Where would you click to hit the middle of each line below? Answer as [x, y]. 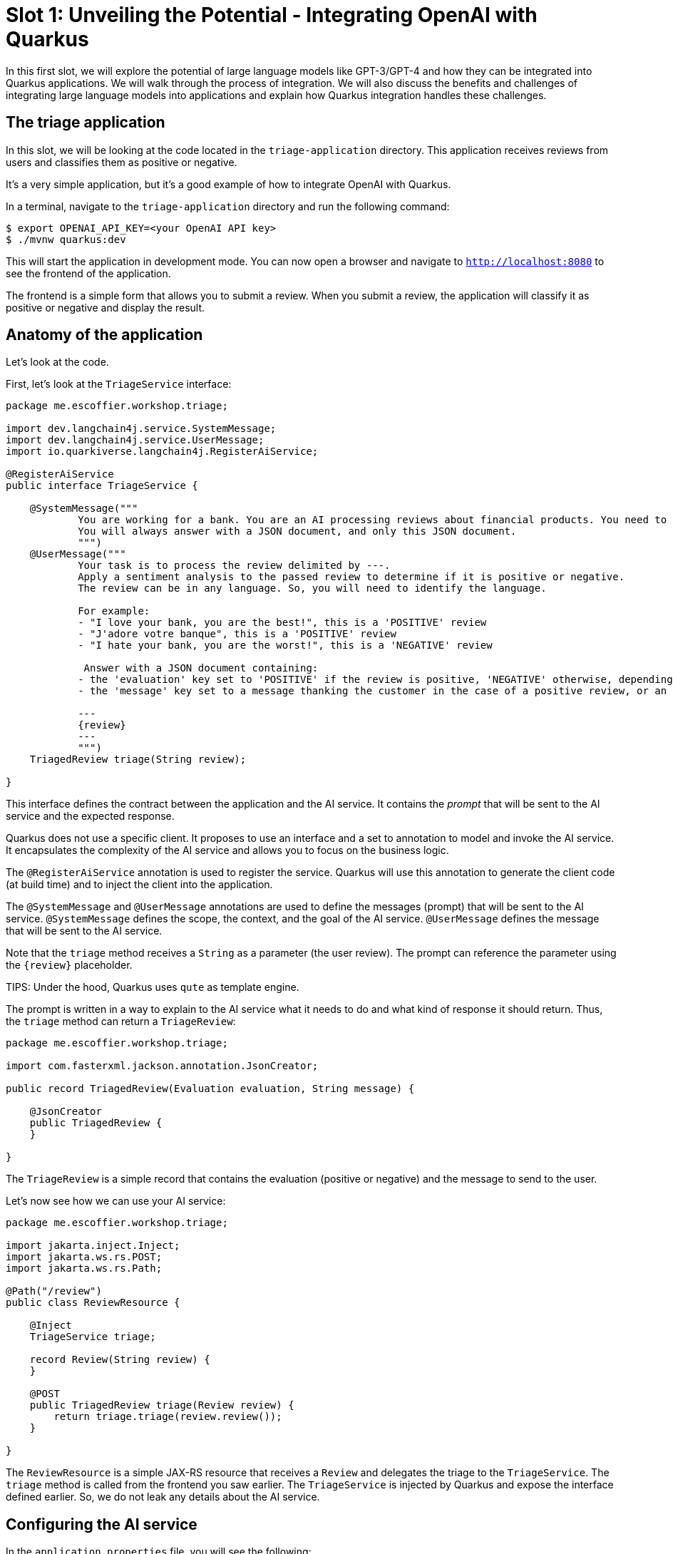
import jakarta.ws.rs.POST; [84, 1257]
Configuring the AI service [102, 1524]
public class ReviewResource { [93, 1303]
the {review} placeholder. [69, 965]
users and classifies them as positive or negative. [122, 162]
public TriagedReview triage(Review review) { [162, 1405]
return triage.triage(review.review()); [168, 1417]
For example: [114, 611]
